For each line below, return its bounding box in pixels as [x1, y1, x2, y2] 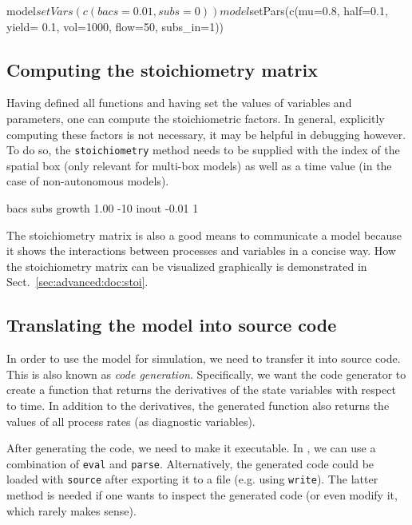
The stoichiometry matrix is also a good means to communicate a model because [6, 226, 402, 243]
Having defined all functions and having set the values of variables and [6, 94, 352, 111]
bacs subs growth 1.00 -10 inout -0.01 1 [6, 200, 199, 217]
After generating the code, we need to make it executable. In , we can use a [6, 439, 376, 456]
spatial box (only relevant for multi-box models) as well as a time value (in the [6, 157, 392, 173]
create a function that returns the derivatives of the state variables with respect [6, 381, 396, 398]
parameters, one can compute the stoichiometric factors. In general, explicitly [6, 109, 385, 126]
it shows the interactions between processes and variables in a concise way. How [6, 242, 396, 259]
